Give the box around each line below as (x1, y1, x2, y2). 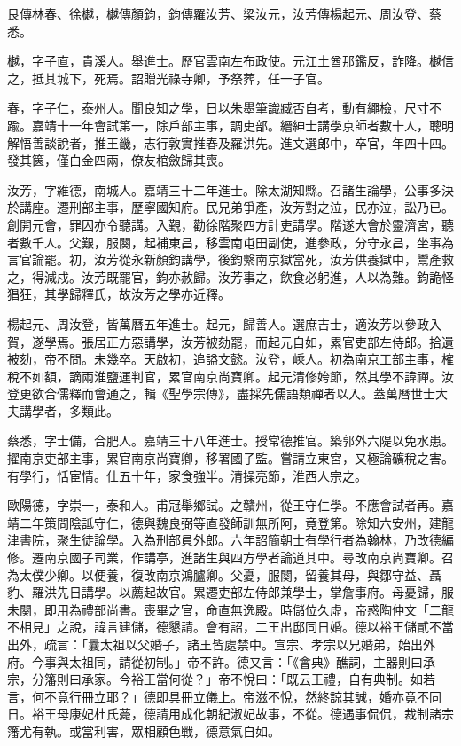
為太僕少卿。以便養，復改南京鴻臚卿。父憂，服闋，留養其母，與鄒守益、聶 (7, 565, 441, 584)
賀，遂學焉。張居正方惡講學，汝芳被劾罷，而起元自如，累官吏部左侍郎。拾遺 (7, 332, 454, 350)
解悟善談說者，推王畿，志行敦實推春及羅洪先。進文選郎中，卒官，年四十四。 (7, 133, 454, 152)
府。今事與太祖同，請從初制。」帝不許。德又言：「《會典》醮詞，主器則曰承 (7, 652, 435, 671)
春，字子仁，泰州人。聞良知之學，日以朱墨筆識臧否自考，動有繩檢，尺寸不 (7, 98, 441, 117)
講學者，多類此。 (19, 401, 119, 420)
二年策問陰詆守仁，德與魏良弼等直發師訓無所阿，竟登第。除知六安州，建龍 (19, 513, 454, 531)
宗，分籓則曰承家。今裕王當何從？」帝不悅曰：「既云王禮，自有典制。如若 (7, 670, 435, 688)
